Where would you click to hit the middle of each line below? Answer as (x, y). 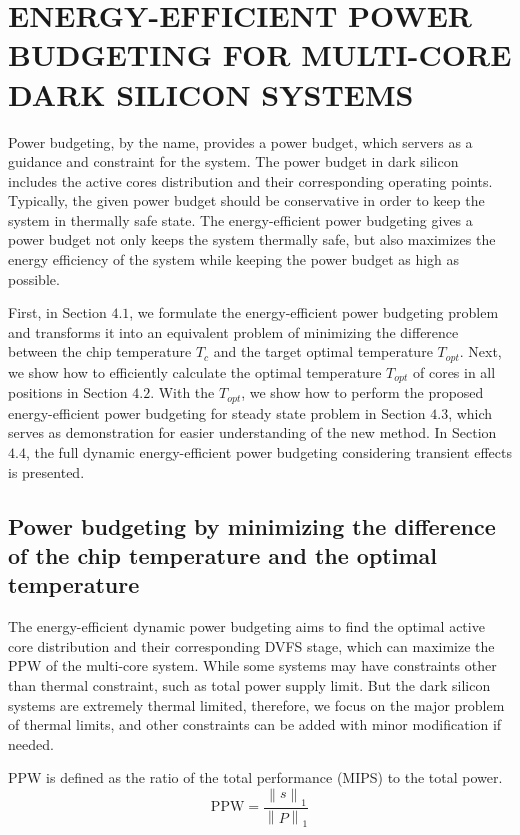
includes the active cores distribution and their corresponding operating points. (250, 180)
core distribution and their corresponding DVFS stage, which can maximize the (251, 645)
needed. (31, 743)
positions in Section (68, 392)
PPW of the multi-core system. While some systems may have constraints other (252, 665)
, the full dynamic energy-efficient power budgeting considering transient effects (268, 451)
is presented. (46, 471)
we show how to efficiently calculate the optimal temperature (195, 371)
